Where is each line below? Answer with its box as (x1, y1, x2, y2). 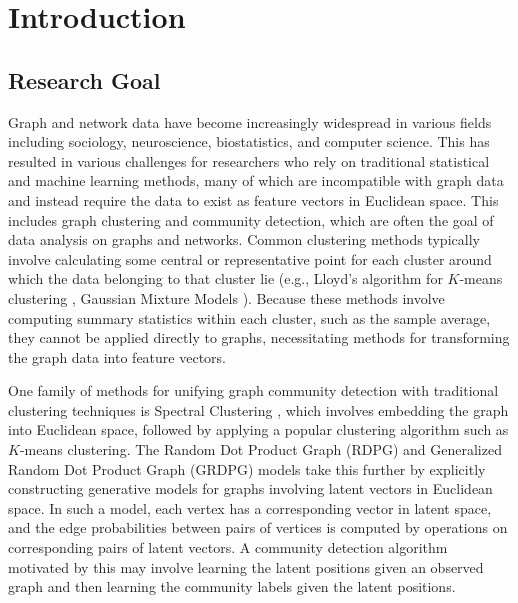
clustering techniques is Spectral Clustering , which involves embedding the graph (8, 399, 509, 420)
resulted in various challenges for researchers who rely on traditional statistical (8, 150, 490, 171)
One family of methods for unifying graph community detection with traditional (8, 380, 499, 401)
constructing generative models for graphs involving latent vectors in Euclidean (8, 478, 493, 499)
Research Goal (8, 64, 161, 95)
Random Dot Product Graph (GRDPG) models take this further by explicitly (8, 458, 486, 479)
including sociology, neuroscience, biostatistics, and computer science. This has (8, 131, 490, 152)
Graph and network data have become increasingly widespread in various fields (8, 111, 492, 132)
